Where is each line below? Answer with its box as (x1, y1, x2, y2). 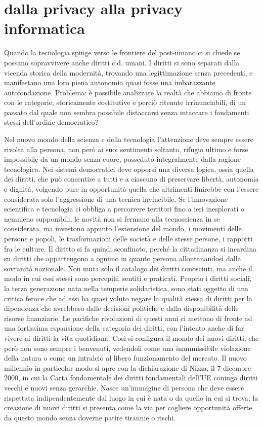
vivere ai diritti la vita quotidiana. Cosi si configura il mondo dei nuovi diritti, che (4, 332, 259, 343)
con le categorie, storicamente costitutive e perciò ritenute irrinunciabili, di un (4, 97, 246, 108)
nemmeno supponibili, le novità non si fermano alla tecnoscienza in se (4, 213, 220, 224)
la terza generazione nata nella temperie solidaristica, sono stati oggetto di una (4, 282, 249, 293)
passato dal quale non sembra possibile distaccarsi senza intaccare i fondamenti (4, 106, 249, 117)
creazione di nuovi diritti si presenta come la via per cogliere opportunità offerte (4, 402, 252, 413)
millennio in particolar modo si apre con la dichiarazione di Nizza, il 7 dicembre (4, 362, 251, 373)
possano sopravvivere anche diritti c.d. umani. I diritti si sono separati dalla (4, 57, 240, 67)
